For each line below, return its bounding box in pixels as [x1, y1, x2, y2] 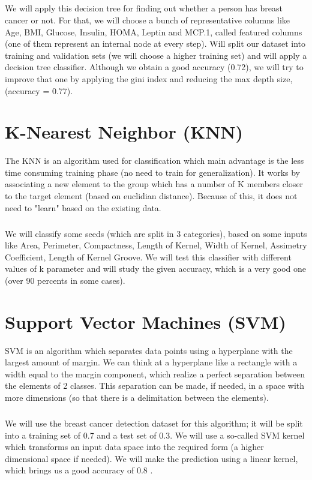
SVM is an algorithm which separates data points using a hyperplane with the [5, 344, 293, 356]
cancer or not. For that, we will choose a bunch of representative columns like [5, 13, 290, 26]
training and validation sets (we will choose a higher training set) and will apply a [5, 49, 307, 61]
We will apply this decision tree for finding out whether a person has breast [5, 2, 283, 14]
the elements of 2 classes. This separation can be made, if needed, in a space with [5, 379, 305, 392]
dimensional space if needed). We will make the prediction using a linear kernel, [5, 452, 298, 464]
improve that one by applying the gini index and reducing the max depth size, [5, 72, 293, 85]
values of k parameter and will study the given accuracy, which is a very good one [5, 262, 307, 275]
